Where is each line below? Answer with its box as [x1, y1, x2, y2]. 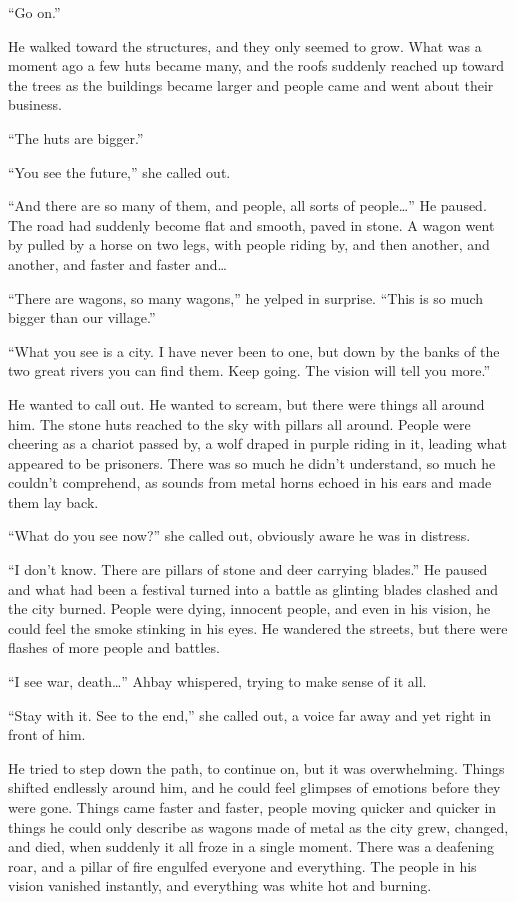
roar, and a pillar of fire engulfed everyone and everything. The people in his [8, 855, 477, 876]
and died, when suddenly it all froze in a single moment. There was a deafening [8, 836, 495, 857]
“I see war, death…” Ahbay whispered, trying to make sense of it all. [8, 671, 427, 692]
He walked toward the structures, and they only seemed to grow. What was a [8, 35, 482, 56]
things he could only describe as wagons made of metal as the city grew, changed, [8, 816, 509, 837]
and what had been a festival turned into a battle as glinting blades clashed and [8, 578, 498, 599]
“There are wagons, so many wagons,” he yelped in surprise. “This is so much [8, 287, 484, 308]
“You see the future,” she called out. [8, 161, 231, 182]
